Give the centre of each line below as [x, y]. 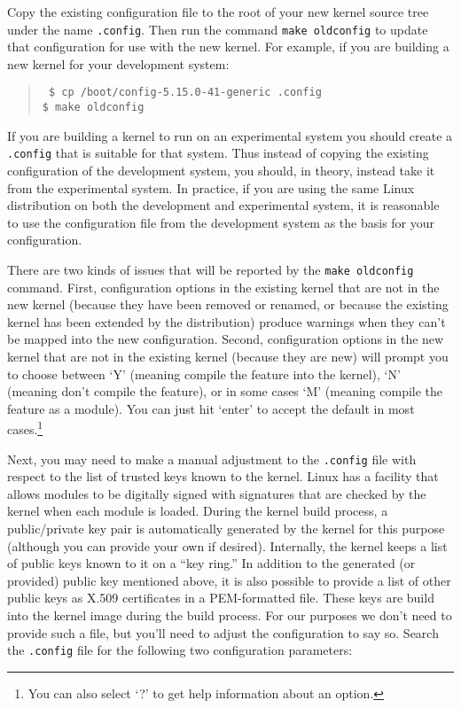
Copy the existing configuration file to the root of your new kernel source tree [218, 12]
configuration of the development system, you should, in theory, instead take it [221, 170]
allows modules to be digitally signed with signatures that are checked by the [217, 493]
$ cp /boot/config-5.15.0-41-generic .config [185, 93]
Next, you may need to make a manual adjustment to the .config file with [212, 459]
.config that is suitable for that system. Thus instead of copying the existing [218, 153]
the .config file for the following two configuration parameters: [180, 650]
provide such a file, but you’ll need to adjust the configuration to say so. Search [223, 632]
